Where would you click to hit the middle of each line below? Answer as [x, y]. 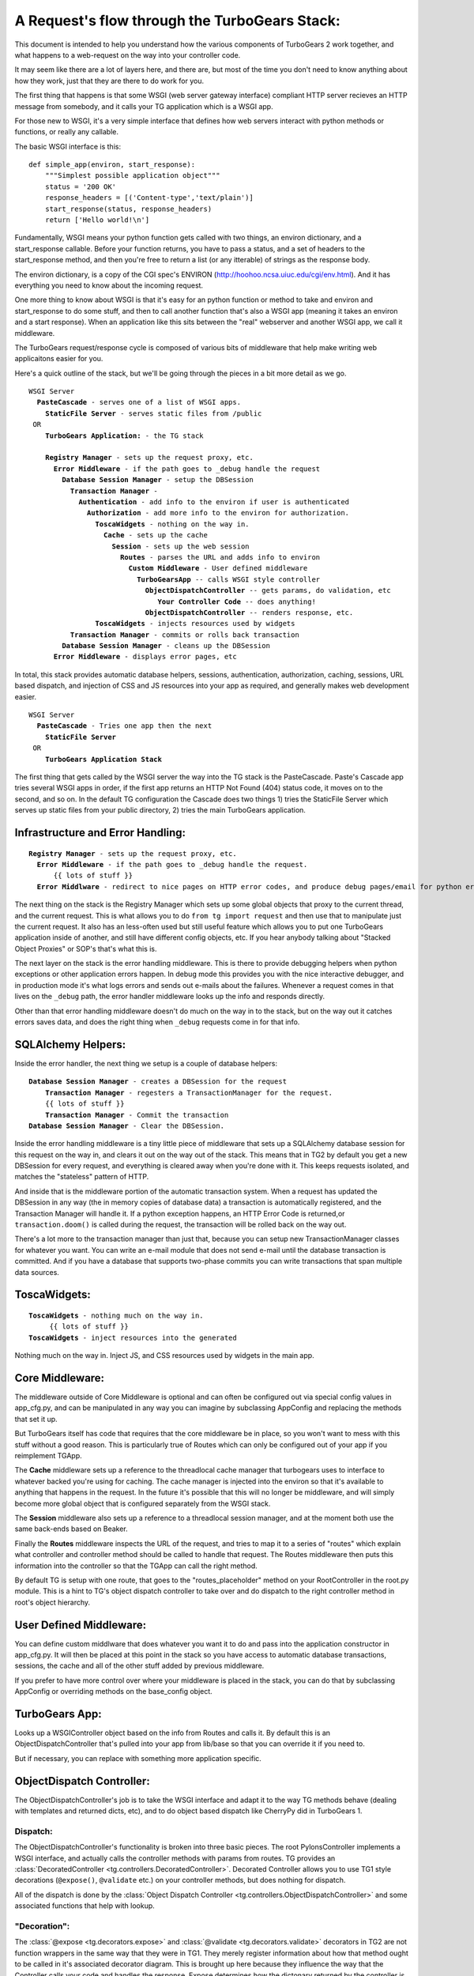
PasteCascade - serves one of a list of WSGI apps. [139, 402]
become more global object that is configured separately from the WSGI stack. [143, 1503]
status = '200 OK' [81, 187]
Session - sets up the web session [181, 546]
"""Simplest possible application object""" [132, 175]
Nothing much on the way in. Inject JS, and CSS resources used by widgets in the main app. [165, 1356]
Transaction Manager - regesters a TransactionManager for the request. [189, 1092]
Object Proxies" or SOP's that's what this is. [86, 948]
